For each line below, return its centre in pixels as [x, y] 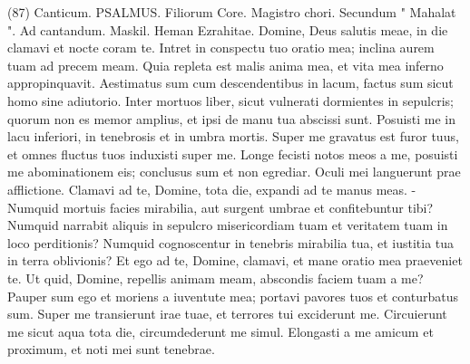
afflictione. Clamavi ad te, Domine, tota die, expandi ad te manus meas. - [212, 189]
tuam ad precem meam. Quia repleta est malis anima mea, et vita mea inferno [225, 65]
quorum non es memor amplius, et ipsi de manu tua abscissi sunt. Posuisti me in [232, 118]
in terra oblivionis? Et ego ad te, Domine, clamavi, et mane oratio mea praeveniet [235, 260]
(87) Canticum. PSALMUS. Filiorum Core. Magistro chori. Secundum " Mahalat [232, 12]
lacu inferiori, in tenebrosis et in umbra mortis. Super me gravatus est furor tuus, [233, 136]
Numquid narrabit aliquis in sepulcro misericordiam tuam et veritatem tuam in [228, 225]
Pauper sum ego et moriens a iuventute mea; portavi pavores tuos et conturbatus [233, 296]
